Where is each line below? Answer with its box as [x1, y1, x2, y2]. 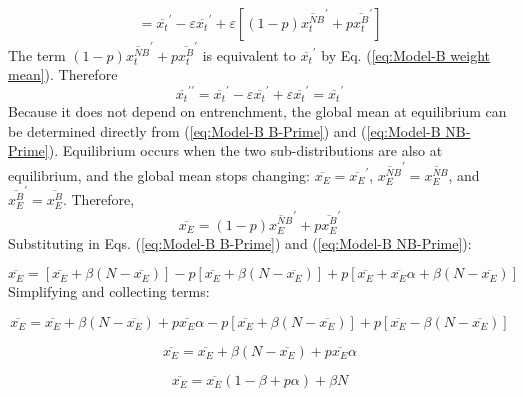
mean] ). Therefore [8, 64, 118, 85]
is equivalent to [202, 44, 296, 65]
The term [8, 44, 66, 65]
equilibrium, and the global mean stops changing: [8, 164, 311, 185]
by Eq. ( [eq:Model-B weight [321, 44, 491, 65]
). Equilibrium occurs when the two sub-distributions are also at [48, 140, 443, 161]
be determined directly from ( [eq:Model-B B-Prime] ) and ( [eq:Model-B [8, 120, 441, 141]
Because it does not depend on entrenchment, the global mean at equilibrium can [8, 101, 507, 122]
